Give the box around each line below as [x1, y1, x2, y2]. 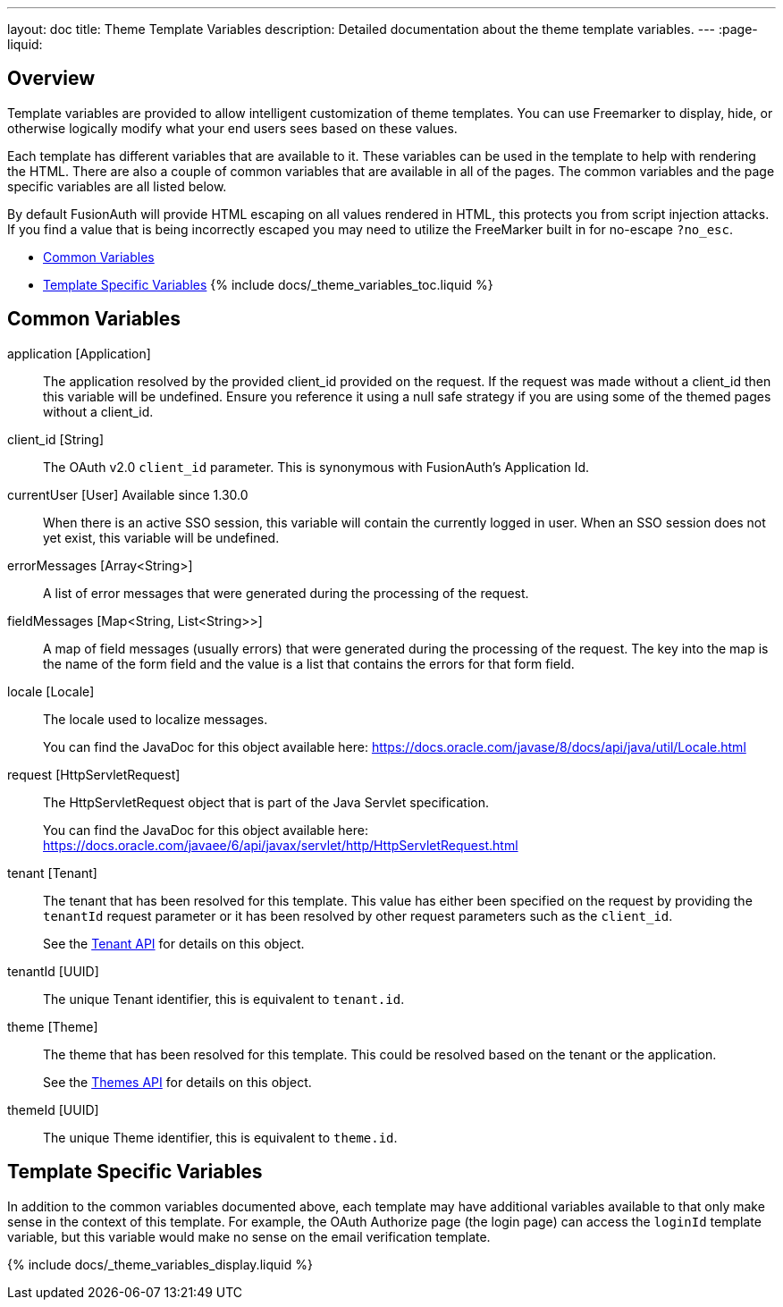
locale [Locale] [7, 683, 95, 699]
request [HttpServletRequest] [7, 766, 181, 782]
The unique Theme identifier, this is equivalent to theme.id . [43, 1129, 398, 1145]
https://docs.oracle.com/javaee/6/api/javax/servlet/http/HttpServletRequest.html [43, 837, 518, 853]
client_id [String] [7, 431, 104, 447]
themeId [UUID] [7, 1101, 99, 1117]
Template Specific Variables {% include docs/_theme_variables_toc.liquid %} [43, 276, 493, 292]
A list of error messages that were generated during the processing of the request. [43, 585, 529, 601]
